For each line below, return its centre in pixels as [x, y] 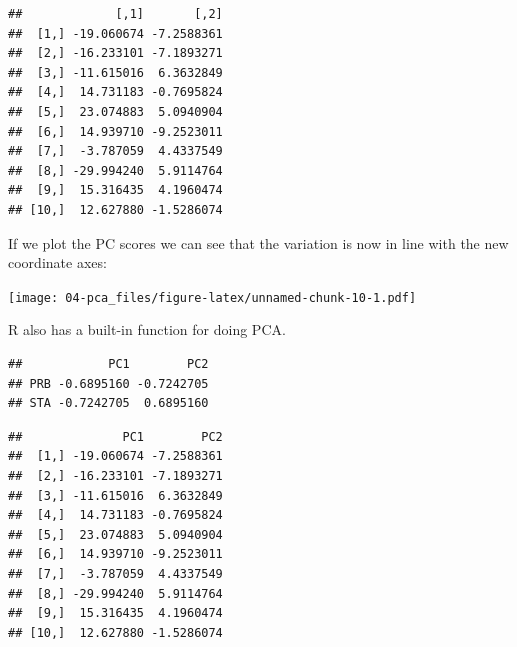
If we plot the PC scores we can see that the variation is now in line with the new [258, 242]
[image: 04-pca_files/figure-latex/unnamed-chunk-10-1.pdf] [212, 297]
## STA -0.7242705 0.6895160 [108, 403]
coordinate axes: [57, 262]
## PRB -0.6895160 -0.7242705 [108, 383]
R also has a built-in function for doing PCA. [147, 329]
